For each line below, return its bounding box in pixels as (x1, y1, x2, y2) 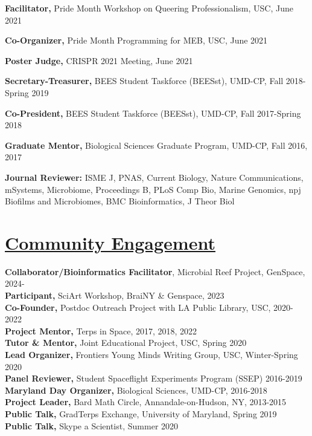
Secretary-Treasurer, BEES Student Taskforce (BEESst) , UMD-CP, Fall (5, 74, 284, 87)
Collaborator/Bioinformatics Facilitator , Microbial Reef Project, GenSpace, (5, 265, 305, 278)
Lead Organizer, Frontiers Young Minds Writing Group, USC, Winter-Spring (5, 348, 298, 360)
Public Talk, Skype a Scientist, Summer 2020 (5, 419, 179, 432)
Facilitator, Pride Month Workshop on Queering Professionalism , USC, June (5, 2, 293, 14)
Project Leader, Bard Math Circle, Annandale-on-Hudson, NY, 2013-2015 (5, 395, 287, 408)
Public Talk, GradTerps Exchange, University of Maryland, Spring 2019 (5, 407, 277, 420)
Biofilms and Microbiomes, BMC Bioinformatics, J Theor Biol (5, 195, 235, 207)
